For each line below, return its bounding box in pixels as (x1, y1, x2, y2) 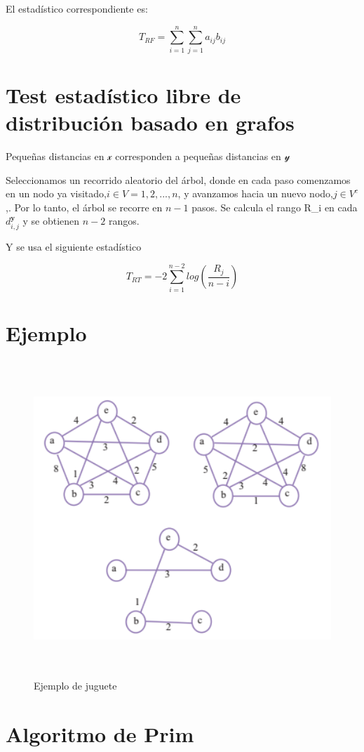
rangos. (108, 213, 140, 228)
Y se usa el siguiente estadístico (6, 239, 142, 253)
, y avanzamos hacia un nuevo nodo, (177, 186, 333, 201)
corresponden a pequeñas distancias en (115, 149, 281, 164)
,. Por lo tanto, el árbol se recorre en (6, 199, 163, 214)
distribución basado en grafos (6, 108, 295, 137)
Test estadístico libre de (6, 80, 241, 109)
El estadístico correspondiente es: (6, 1, 148, 15)
